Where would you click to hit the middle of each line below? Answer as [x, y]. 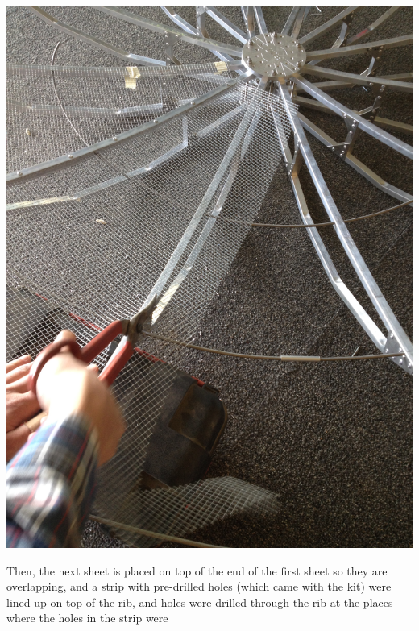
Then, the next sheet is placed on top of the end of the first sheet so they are [197, 570]
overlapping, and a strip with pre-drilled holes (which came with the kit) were [199, 586]
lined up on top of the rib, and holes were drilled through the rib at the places [200, 602]
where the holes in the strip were [87, 618]
